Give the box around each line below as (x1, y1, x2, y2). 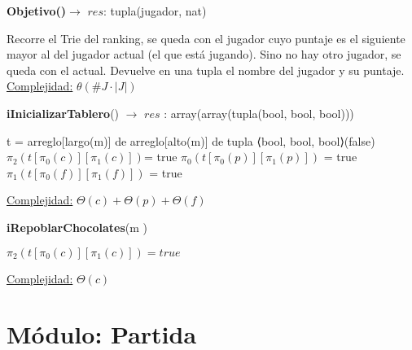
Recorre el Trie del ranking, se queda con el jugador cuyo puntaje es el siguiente (7, 29, 405, 46)
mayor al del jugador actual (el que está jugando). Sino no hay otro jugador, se (7, 46, 401, 63)
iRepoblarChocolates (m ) (7, 218, 148, 235)
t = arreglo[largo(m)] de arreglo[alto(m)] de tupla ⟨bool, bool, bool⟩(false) (7, 132, 375, 149)
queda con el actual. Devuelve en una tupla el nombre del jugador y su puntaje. (7, 61, 405, 78)
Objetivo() (7, 2, 67, 19)
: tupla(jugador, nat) (103, 2, 207, 19)
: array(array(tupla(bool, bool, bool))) (164, 104, 354, 121)
